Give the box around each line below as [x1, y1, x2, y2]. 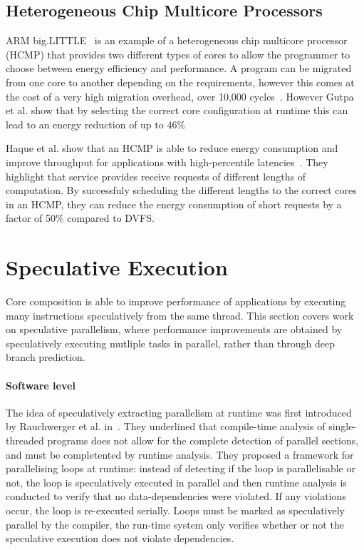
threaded [6, 433, 44, 447]
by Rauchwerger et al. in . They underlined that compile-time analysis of [6, 419, 326, 434]
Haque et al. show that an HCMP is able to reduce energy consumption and [6, 141, 338, 156]
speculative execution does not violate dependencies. [6, 531, 234, 546]
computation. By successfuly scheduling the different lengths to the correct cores [6, 183, 357, 198]
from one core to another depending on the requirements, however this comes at [6, 74, 355, 89]
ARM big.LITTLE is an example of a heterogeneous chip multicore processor [6, 33, 348, 48]
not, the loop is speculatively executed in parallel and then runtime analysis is [6, 474, 347, 489]
